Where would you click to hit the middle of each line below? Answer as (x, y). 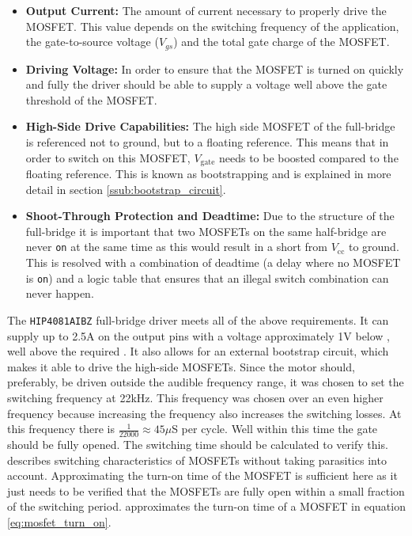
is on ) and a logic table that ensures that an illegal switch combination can (207, 278)
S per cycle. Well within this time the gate (275, 429)
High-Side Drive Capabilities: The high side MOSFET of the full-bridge (210, 126)
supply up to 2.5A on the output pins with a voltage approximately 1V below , (199, 335)
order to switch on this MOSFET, (108, 157)
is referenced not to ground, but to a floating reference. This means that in (207, 142)
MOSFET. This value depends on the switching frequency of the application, (212, 26)
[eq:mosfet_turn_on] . (59, 521)
